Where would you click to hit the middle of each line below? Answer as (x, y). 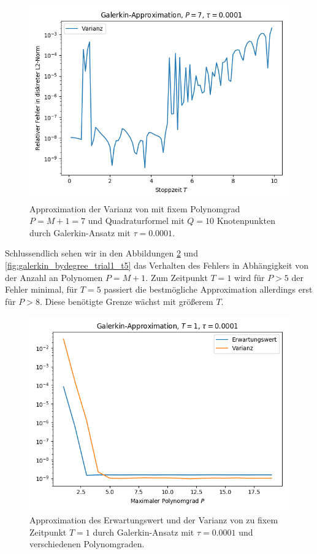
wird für (250, 277)
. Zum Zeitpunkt (177, 277)
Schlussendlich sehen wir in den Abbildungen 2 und (101, 253)
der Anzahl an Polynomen (54, 277)
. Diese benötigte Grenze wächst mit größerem (126, 301)
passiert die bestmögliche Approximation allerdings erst (208, 289)
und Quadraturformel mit (136, 221)
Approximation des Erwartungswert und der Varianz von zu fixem (154, 519)
